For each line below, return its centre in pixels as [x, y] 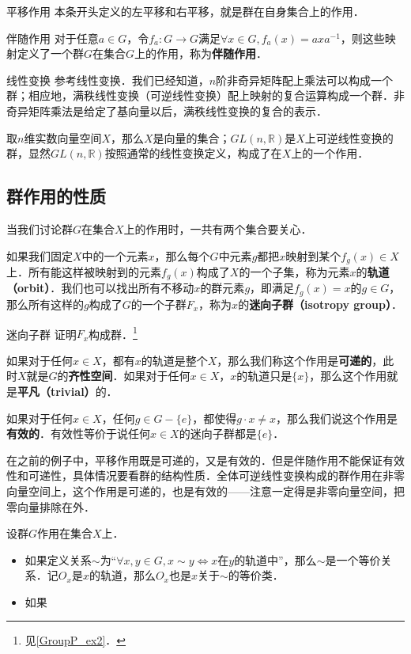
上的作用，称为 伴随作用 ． [201, 53]
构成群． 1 [113, 333]
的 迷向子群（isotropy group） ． [320, 304]
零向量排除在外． [51, 506]
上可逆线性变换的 [349, 137]
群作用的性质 [56, 196]
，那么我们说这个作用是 [337, 418]
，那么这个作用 [348, 376]
